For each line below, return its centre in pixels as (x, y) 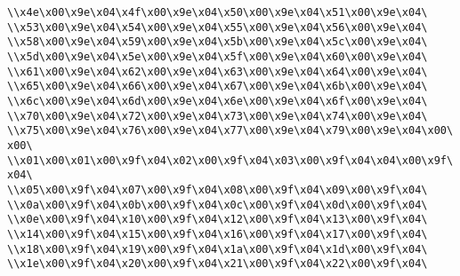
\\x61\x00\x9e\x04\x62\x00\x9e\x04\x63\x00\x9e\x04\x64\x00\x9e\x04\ (218, 71)
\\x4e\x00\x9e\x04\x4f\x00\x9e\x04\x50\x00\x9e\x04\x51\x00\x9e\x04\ (218, 12)
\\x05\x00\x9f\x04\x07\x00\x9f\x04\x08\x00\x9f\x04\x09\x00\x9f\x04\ (218, 189)
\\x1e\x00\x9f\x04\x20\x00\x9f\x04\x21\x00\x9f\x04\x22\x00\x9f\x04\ (218, 264)
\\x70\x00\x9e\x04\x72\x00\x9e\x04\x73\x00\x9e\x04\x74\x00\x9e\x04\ (218, 116)
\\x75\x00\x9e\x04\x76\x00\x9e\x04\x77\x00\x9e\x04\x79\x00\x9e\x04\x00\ (230, 131)
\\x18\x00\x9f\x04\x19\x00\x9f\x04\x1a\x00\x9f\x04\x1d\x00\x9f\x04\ (218, 249)
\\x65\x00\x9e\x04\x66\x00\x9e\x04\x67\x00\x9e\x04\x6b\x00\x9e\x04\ (218, 87)
